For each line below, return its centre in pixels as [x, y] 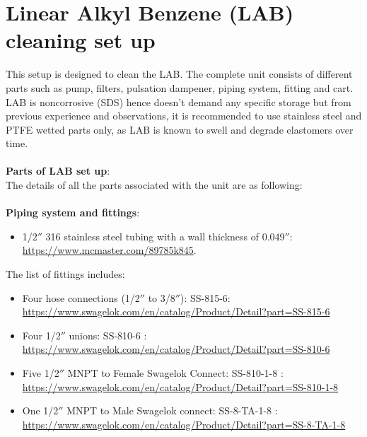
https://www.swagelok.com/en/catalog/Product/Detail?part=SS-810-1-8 [180, 386]
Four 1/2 [41, 335]
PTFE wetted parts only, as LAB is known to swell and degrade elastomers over [180, 129]
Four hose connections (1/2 [81, 297]
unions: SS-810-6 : [108, 335]
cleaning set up [81, 40]
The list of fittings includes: [65, 274]
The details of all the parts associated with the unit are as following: [154, 185]
